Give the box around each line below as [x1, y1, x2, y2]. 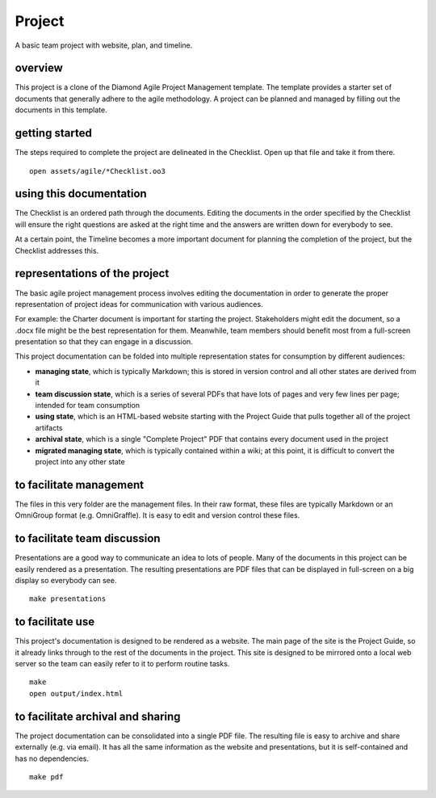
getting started [15, 126, 92, 141]
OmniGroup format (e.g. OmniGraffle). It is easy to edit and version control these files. [15, 510, 300, 520]
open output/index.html [29, 689, 124, 698]
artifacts [35, 422, 63, 432]
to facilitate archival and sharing [15, 709, 181, 723]
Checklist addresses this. [15, 246, 99, 255]
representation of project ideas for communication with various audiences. [15, 299, 263, 309]
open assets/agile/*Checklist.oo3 [29, 166, 166, 175]
